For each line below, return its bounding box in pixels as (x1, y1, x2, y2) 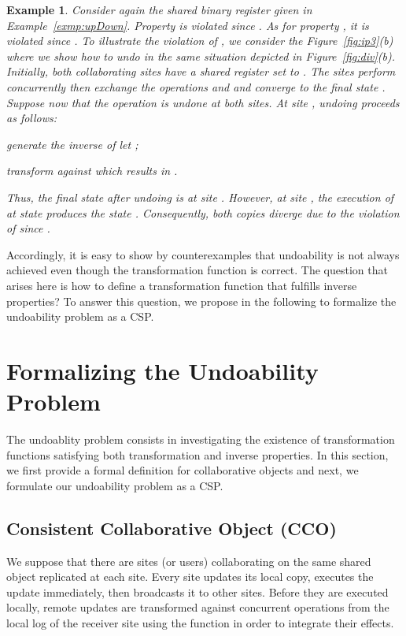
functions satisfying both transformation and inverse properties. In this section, (6, 446, 389, 463)
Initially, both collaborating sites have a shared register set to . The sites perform (6, 63, 396, 80)
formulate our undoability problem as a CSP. (6, 477, 223, 493)
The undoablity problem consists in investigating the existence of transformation (6, 431, 395, 447)
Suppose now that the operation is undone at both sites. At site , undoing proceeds (6, 94, 400, 110)
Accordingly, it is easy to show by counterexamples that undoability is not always (6, 246, 400, 262)
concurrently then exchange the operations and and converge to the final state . (6, 78, 386, 95)
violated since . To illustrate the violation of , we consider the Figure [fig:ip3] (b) (6, 32, 393, 49)
